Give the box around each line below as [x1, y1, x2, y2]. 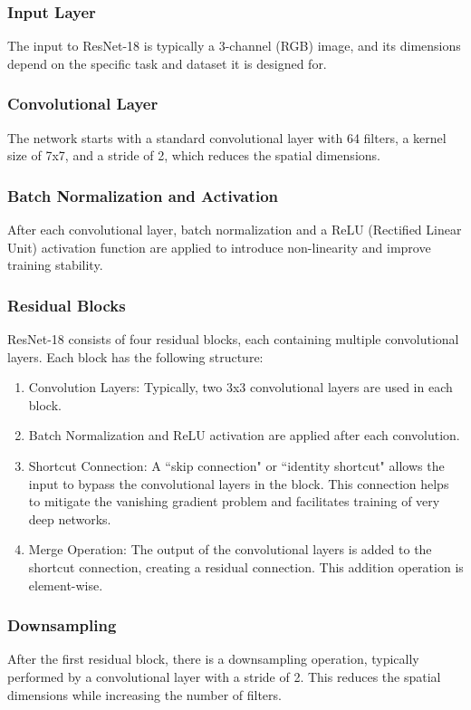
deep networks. [28, 509, 111, 528]
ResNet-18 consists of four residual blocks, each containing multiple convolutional [7, 330, 459, 349]
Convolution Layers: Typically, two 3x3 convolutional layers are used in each [28, 378, 453, 397]
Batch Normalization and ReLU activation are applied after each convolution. [28, 426, 460, 445]
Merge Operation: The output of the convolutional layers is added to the [28, 540, 432, 559]
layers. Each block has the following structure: [7, 347, 264, 366]
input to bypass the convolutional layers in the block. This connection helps [28, 474, 449, 493]
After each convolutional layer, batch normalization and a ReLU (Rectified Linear [7, 220, 462, 239]
